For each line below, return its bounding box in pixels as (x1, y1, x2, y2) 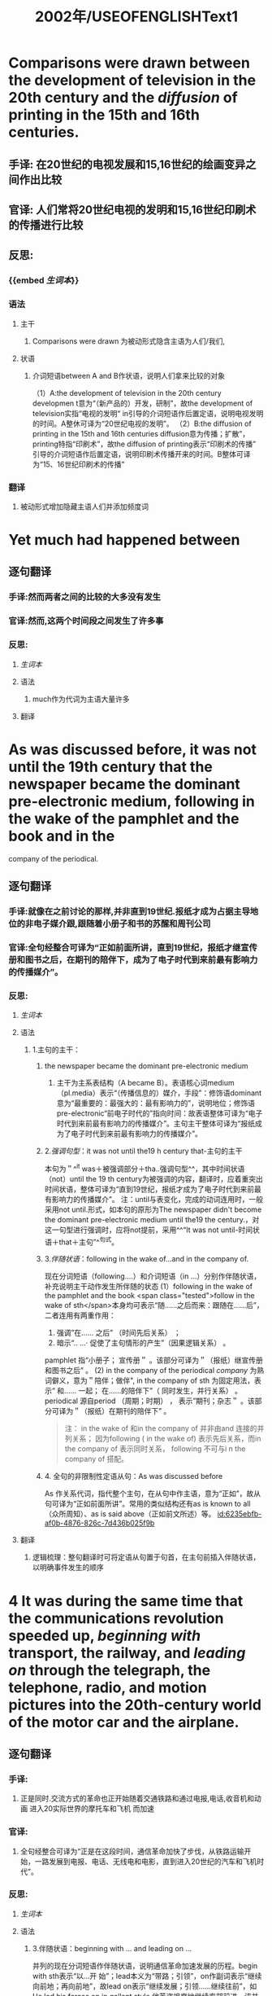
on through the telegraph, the (8, 1660, 211, 1679)
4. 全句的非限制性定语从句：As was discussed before (44, 1472, 223, 1481)
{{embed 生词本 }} (8, 274, 80, 286)
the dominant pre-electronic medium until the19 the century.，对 (44, 1214, 260, 1224)
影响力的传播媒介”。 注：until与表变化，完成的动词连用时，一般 (51, 1194, 264, 1204)
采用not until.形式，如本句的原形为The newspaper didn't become (44, 1204, 262, 1214)
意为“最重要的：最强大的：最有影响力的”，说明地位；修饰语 (56, 1099, 256, 1108)
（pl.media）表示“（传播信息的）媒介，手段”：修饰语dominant (56, 1088, 262, 1098)
